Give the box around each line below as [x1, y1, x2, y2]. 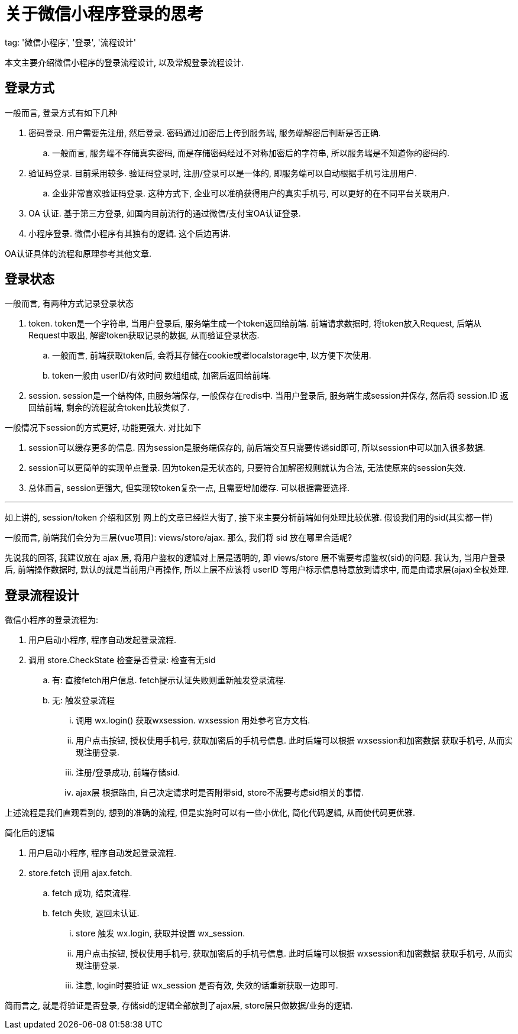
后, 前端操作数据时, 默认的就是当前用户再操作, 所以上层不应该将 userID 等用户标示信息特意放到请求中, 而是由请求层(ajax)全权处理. [5, 564, 509, 575]
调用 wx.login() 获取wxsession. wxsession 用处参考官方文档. [76, 715, 310, 726]
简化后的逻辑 [5, 828, 54, 838]
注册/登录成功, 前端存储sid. [76, 767, 180, 778]
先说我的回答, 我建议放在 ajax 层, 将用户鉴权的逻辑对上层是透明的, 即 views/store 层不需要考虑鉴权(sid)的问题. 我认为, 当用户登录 [5, 552, 506, 563]
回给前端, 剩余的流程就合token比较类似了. [28, 402, 190, 413]
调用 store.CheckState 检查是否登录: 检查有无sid [28, 655, 216, 665]
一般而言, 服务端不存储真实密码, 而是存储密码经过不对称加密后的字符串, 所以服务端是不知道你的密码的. [52, 147, 449, 158]
